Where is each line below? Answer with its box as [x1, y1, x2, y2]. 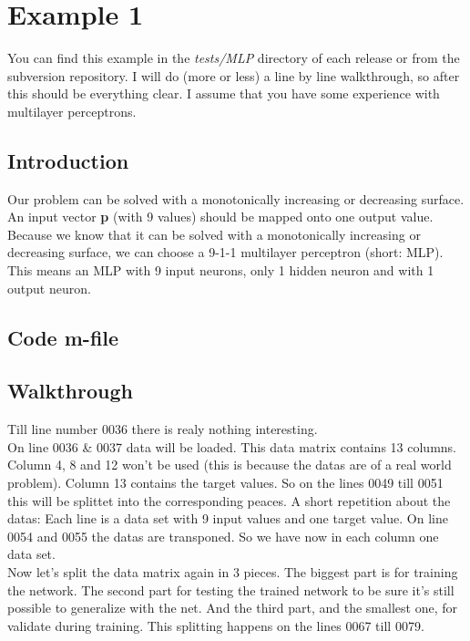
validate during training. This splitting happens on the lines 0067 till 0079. [7, 615, 424, 635]
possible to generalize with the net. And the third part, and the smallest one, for [7, 598, 457, 617]
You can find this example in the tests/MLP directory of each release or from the [7, 48, 460, 67]
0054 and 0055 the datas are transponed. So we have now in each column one [7, 526, 439, 545]
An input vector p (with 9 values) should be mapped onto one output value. [7, 207, 434, 226]
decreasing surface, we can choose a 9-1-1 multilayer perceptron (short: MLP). [7, 243, 444, 262]
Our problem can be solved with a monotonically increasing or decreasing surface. [7, 189, 465, 208]
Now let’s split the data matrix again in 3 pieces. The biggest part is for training [7, 563, 458, 581]
